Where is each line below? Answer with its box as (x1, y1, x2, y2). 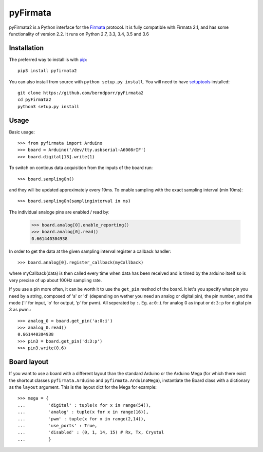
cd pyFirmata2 (18, 97, 51, 102)
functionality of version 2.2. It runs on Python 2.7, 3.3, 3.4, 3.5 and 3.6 (9, 31, 149, 37)
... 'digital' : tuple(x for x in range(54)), (18, 402, 151, 408)
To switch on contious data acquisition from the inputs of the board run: (9, 165, 153, 170)
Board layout (9, 358, 49, 366)
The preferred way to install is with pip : (9, 56, 88, 62)
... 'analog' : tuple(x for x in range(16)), (18, 409, 149, 415)
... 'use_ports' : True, (18, 423, 97, 428)
